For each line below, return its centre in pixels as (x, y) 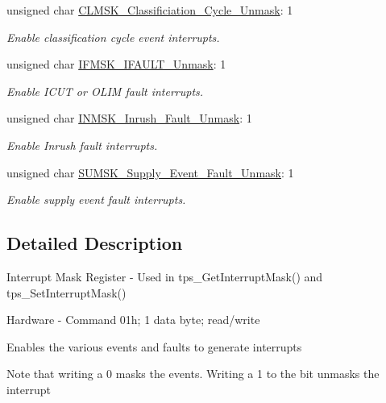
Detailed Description (95, 243)
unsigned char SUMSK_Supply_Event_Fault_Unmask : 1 (150, 172)
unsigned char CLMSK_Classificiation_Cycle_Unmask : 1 (150, 10)
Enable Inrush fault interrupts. (82, 145)
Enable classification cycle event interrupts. (113, 37)
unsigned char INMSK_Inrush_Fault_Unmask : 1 (129, 118)
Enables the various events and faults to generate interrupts (154, 346)
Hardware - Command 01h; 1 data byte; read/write (133, 320)
